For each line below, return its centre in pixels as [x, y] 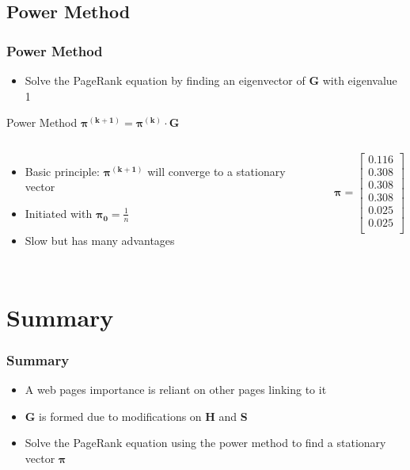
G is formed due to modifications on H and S [136, 416]
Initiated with [59, 213]
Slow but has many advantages [100, 240]
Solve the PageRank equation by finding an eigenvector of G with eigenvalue [211, 80]
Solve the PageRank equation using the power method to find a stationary [205, 443]
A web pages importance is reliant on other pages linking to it [176, 389]
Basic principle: [62, 171]
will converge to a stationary [216, 171]
